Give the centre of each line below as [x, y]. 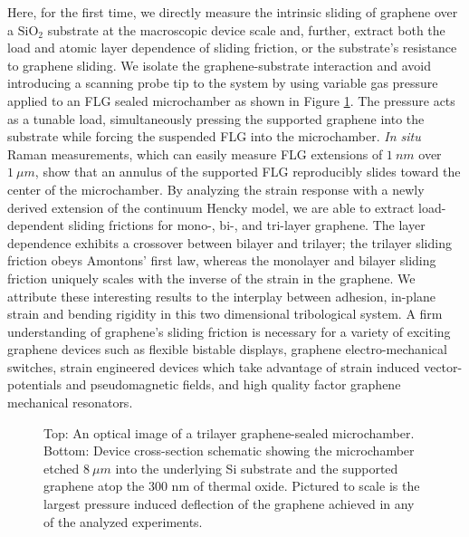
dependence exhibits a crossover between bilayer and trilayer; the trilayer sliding [230, 242]
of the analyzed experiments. [123, 521]
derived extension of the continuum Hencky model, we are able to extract [211, 207]
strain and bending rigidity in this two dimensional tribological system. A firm [225, 314]
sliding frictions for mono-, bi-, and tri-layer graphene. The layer [247, 225]
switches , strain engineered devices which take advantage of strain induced [214, 366]
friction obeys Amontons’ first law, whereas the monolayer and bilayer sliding [222, 260]
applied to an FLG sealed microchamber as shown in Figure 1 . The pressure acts [231, 100]
